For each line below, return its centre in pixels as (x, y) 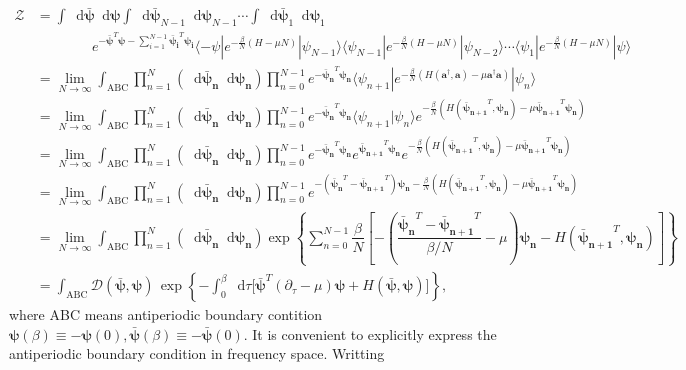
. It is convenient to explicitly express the (370, 333)
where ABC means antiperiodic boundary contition (166, 314)
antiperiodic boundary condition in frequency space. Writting (197, 353)
